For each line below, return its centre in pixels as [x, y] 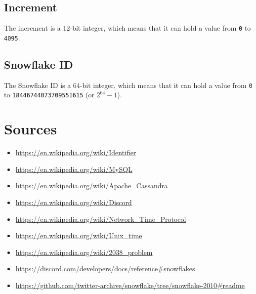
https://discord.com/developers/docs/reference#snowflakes [105, 269]
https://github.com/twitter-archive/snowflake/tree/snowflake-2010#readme [130, 285]
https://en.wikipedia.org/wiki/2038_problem [84, 252]
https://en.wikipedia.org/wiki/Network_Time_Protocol [101, 219]
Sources [30, 129]
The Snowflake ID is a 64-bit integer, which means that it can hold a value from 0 [128, 85]
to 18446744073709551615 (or [49, 95]
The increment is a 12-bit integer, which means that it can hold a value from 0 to [128, 28]
